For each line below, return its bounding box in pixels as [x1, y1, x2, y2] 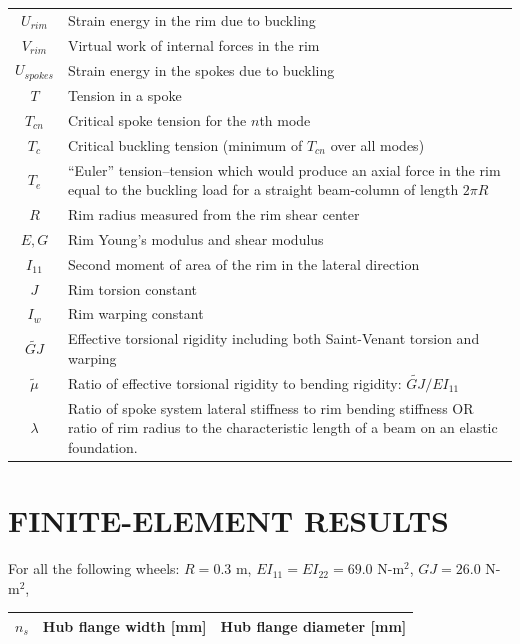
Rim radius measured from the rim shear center [67, 204, 360, 225]
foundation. [67, 437, 138, 458]
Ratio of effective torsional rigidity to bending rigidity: [67, 372, 402, 393]
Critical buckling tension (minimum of [67, 134, 303, 155]
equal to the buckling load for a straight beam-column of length [67, 179, 459, 200]
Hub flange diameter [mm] [220, 615, 407, 636]
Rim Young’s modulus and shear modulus [67, 228, 324, 249]
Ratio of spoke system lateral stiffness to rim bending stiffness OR [67, 397, 474, 418]
